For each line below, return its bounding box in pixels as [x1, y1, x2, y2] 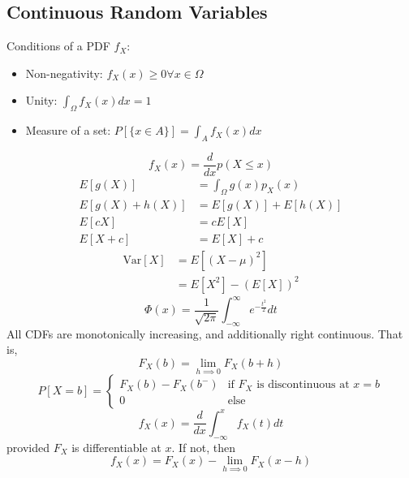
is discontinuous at [256, 379, 350, 391]
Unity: [25, 92, 58, 109]
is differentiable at [71, 438, 161, 455]
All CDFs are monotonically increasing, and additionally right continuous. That [6, 325, 403, 342]
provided [6, 438, 50, 455]
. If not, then [171, 438, 236, 455]
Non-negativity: [25, 64, 103, 81]
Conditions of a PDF [6, 37, 110, 54]
